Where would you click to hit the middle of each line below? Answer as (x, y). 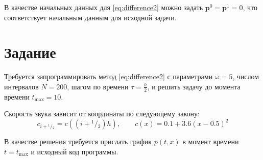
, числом (246, 76)
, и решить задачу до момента (194, 86)
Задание (30, 52)
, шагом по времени (98, 86)
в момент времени (211, 141)
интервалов (21, 86)
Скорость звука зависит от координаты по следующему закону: (102, 114)
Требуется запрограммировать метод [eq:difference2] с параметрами (109, 76)
